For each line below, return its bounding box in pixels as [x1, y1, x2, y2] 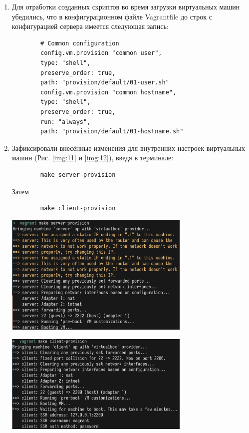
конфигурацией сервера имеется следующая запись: [11, 21, 169, 31]
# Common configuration [40, 39, 119, 47]
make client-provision [40, 205, 116, 212]
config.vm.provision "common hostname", [40, 88, 177, 96]
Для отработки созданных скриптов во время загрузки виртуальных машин [11, 1, 240, 11]
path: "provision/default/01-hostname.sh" [40, 128, 184, 135]
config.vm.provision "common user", [40, 49, 162, 57]
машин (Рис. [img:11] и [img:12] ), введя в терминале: [11, 152, 174, 163]
